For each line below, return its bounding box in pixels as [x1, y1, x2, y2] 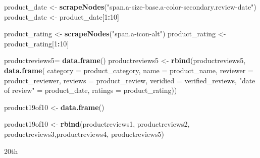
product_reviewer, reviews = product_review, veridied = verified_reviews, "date [4, 75, 255, 85]
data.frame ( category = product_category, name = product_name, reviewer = [4, 65, 253, 75]
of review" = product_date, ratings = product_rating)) [4, 85, 177, 95]
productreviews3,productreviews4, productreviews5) [4, 128, 165, 139]
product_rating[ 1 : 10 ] [4, 38, 69, 48]
